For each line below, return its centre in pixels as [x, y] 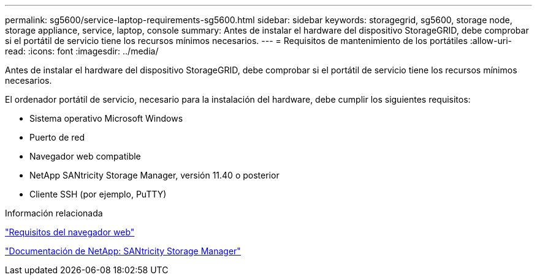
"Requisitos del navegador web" [70, 232]
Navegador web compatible [85, 156]
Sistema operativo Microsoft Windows [106, 118]
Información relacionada [54, 213]
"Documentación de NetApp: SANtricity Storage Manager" [123, 251]
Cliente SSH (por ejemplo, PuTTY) [98, 194]
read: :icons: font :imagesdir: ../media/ [82, 51]
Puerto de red [57, 137]
